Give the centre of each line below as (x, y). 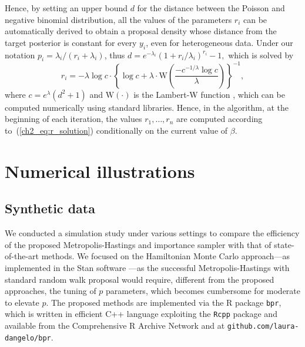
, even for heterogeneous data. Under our (219, 42)
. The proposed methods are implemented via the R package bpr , (164, 302)
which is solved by (261, 54)
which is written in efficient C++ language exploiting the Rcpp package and (141, 314)
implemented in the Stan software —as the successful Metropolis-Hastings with (147, 268)
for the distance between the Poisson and (211, 8)
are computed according (219, 119)
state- (284, 244)
